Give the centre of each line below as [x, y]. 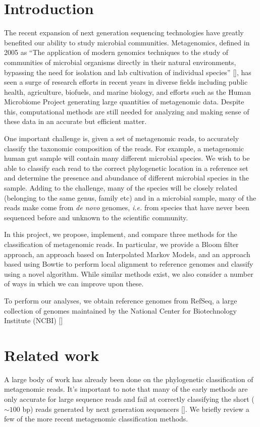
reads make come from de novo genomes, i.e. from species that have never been [127, 207]
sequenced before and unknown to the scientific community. [96, 217]
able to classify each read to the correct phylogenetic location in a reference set [126, 168]
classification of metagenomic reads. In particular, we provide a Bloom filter [121, 244]
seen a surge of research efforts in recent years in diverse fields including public [126, 82]
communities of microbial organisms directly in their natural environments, [120, 62]
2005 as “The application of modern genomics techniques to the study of [116, 52]
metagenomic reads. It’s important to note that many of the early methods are [126, 389]
